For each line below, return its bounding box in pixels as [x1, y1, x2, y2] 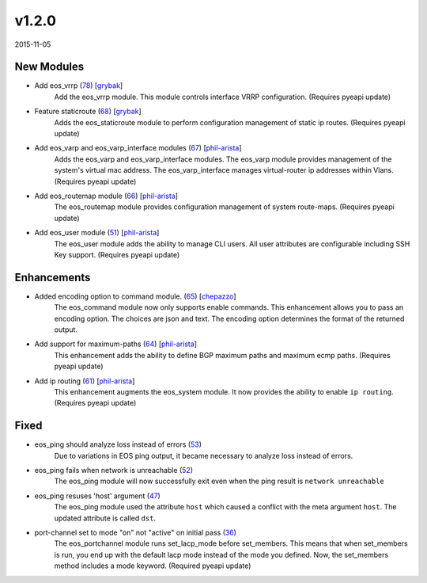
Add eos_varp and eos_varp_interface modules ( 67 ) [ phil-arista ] [34, 143, 242, 153]
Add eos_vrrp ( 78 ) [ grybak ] [34, 81, 123, 90]
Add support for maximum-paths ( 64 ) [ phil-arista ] [34, 339, 198, 349]
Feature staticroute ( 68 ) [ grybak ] [34, 107, 142, 116]
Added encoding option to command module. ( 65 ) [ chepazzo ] [34, 291, 236, 301]
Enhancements [14, 270, 91, 284]
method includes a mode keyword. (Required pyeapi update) [54, 561, 251, 570]
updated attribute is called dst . [54, 513, 157, 523]
